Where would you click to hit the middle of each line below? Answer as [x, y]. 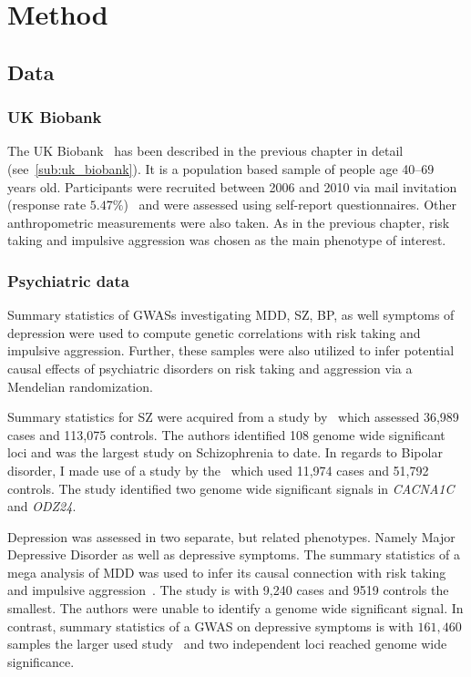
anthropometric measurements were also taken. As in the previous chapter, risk [229, 222]
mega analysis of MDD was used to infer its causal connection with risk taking [227, 572]
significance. [41, 661]
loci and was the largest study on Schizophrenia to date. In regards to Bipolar [225, 452]
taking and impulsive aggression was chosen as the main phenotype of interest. [227, 240]
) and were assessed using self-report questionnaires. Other [290, 205]
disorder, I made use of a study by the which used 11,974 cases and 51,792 [218, 470]
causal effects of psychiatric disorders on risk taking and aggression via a [210, 368]
